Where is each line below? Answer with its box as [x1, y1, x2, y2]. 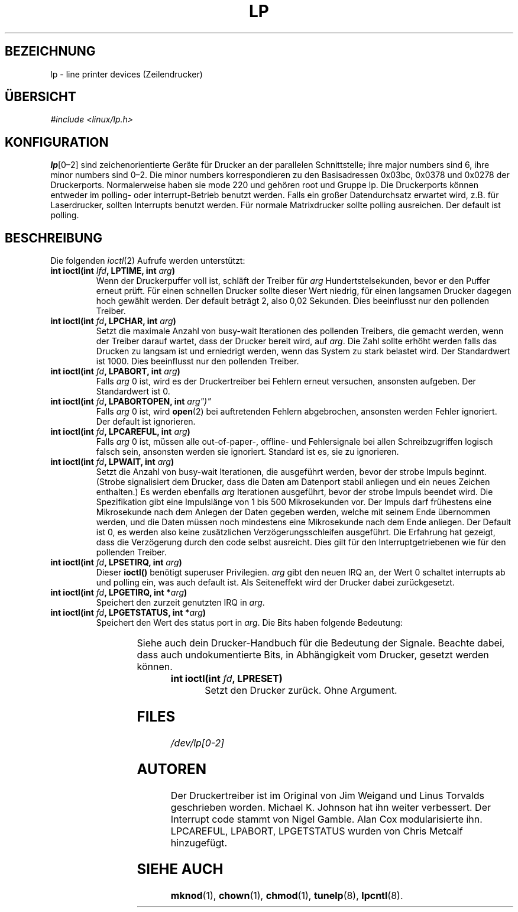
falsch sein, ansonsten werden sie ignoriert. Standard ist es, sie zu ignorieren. [96, 447, 399, 457]
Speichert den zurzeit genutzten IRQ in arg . [96, 597, 265, 608]
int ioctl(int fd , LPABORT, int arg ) [50, 366, 180, 377]
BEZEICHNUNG [5, 44, 96, 59]
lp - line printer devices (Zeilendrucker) [50, 69, 203, 79]
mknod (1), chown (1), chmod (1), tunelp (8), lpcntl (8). [170, 889, 403, 901]
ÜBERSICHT [5, 89, 76, 105]
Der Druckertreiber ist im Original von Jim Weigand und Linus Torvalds [170, 789, 484, 801]
